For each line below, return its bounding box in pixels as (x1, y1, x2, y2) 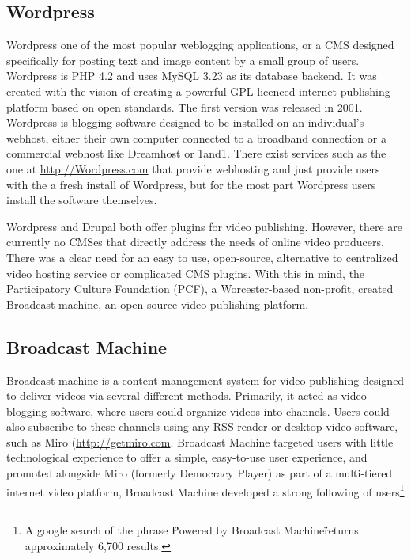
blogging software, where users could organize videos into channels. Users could (6, 402, 390, 419)
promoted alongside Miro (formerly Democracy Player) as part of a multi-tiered (6, 465, 393, 481)
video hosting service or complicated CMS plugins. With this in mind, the (6, 264, 365, 281)
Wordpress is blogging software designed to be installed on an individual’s (6, 114, 364, 131)
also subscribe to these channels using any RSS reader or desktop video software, (6, 418, 398, 435)
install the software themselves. (6, 192, 157, 208)
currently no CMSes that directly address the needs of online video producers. (6, 234, 384, 250)
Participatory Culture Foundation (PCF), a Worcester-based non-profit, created (6, 280, 394, 297)
